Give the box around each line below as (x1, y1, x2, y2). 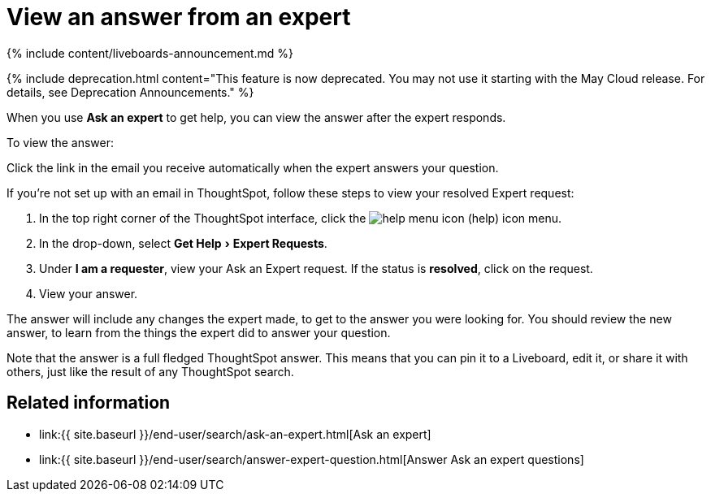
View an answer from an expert (7, 3, 351, 31)
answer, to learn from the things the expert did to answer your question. (7, 325, 391, 340)
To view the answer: (7, 135, 114, 149)
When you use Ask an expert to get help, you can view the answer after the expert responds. (7, 110, 506, 124)
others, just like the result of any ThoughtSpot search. (7, 364, 294, 379)
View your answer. (39, 286, 138, 301)
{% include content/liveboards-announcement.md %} (7, 45, 294, 60)
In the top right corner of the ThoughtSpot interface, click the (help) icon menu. (39, 210, 562, 225)
